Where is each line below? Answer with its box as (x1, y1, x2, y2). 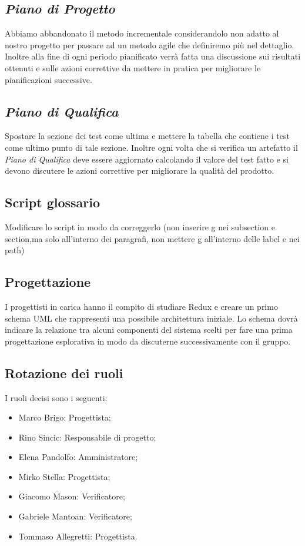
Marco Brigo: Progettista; (18, 411, 111, 423)
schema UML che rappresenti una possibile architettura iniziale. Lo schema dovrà (5, 312, 298, 324)
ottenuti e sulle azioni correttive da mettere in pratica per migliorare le (5, 61, 261, 74)
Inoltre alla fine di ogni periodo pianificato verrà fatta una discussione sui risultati (5, 50, 301, 62)
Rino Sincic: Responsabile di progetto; (18, 431, 156, 443)
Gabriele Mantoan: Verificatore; (18, 510, 132, 522)
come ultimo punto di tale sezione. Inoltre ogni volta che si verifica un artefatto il (5, 141, 298, 153)
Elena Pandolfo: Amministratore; (18, 451, 138, 463)
